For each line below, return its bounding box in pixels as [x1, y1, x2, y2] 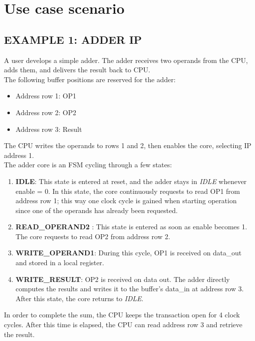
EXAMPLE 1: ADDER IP [4, 31, 142, 47]
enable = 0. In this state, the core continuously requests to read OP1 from [15, 186, 240, 196]
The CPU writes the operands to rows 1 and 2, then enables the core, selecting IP [4, 140, 252, 151]
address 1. [4, 150, 34, 160]
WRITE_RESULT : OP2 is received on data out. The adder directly [15, 274, 230, 284]
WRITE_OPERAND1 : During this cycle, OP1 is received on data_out [15, 248, 242, 258]
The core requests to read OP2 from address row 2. [15, 231, 170, 241]
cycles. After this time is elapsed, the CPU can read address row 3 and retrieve [4, 319, 243, 330]
